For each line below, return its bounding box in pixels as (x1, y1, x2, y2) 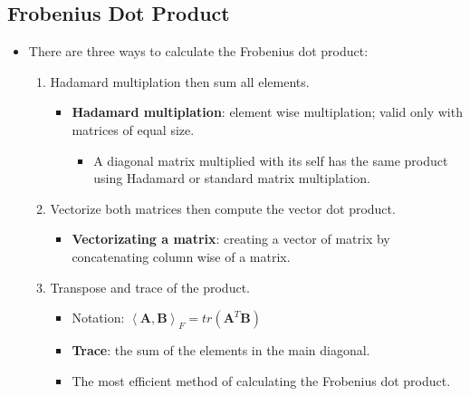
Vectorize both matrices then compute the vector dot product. (50, 198, 396, 217)
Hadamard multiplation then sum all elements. (50, 72, 310, 91)
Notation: (72, 308, 125, 327)
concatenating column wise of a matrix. (72, 246, 291, 266)
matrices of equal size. (72, 120, 195, 139)
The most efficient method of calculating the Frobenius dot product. (72, 371, 451, 390)
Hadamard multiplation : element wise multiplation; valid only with (72, 102, 463, 121)
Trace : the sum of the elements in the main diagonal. (72, 341, 370, 360)
